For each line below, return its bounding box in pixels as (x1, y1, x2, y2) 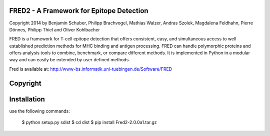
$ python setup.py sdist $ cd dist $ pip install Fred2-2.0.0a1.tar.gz (21, 120, 157, 126)
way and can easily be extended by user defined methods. (9, 57, 130, 63)
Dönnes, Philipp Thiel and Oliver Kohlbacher (9, 26, 100, 32)
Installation (9, 95, 45, 103)
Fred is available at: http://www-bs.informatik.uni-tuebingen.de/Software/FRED (9, 66, 172, 72)
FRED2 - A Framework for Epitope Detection (9, 6, 148, 15)
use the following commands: (9, 108, 70, 114)
